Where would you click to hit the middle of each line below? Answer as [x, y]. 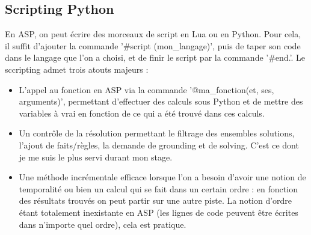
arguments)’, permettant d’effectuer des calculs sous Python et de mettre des [161, 101]
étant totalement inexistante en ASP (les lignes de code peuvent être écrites [159, 212]
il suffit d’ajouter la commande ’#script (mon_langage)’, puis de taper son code [153, 45]
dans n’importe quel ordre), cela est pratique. [103, 224]
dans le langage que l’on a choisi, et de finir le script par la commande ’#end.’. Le [155, 57]
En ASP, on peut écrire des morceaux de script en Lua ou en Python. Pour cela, [153, 34]
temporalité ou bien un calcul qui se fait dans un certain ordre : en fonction [158, 188]
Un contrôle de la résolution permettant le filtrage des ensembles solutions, [157, 133]
